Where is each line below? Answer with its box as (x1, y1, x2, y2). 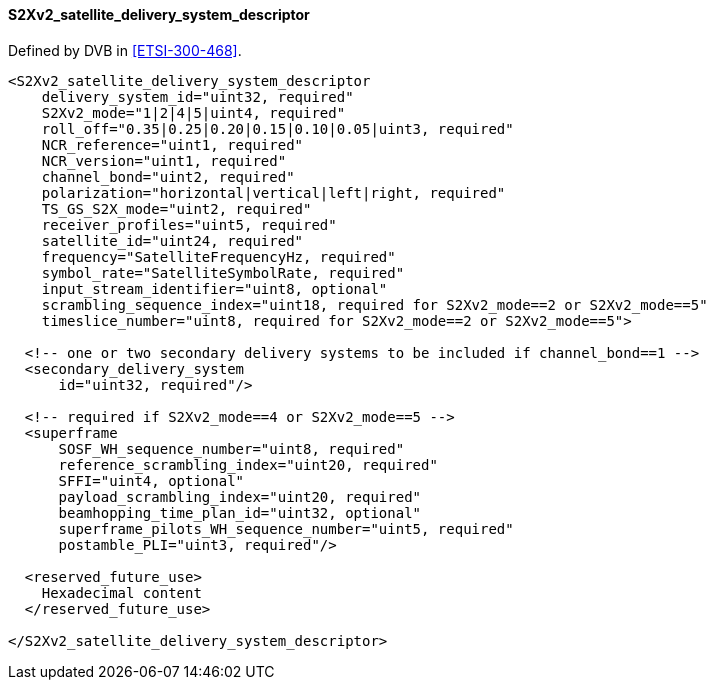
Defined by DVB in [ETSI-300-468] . (8, 41, 242, 59)
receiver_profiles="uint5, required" (41, 216, 337, 233)
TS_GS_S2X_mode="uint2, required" (41, 200, 312, 217)
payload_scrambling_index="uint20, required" (58, 488, 422, 505)
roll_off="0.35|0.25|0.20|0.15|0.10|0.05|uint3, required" (41, 120, 514, 137)
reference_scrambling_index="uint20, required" (58, 456, 438, 473)
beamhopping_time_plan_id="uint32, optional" (58, 504, 422, 521)
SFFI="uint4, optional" (58, 472, 245, 489)
